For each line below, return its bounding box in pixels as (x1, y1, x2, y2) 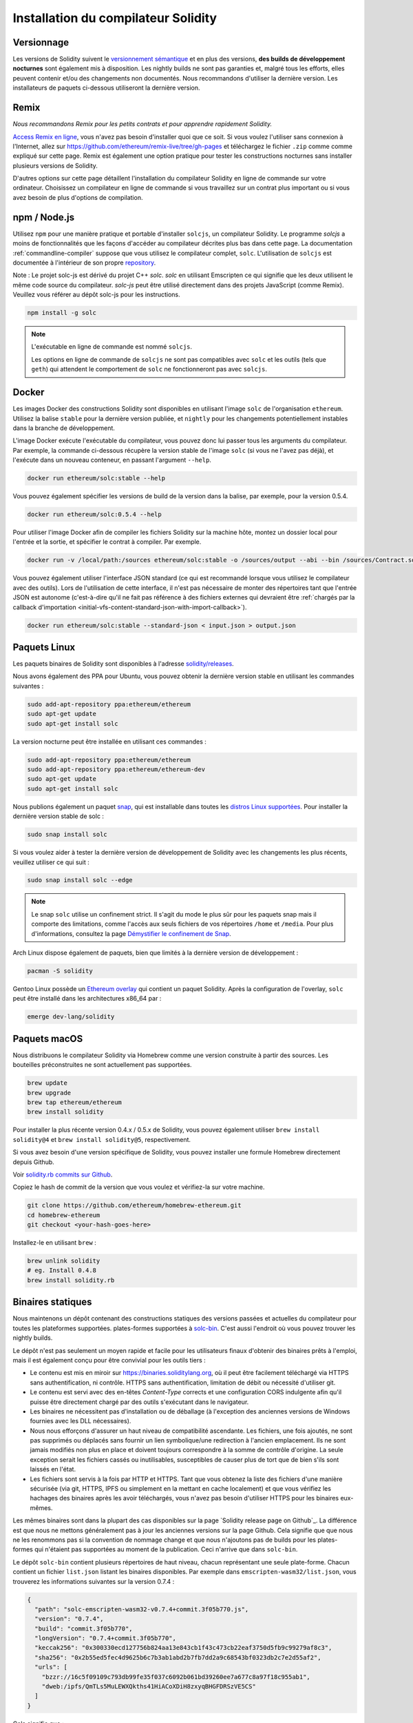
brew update (27, 1079, 68, 1087)
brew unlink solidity (27, 1257, 100, 1265)
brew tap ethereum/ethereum (27, 1099, 122, 1106)
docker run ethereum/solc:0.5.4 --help (27, 511, 162, 518)
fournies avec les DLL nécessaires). (30, 1417, 131, 1425)
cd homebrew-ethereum (27, 1211, 100, 1219)
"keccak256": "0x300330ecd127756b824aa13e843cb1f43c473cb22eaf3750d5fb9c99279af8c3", (34, 1644, 332, 1652)
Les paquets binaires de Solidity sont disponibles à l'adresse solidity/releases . (12, 660, 234, 668)
